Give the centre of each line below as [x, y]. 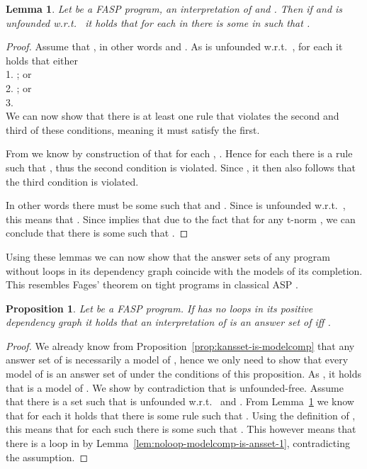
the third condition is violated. [72, 181]
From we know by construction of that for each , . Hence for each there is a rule [179, 153]
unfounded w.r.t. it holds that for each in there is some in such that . [158, 22]
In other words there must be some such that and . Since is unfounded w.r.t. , [176, 205]
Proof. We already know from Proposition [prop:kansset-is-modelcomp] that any [180, 345]
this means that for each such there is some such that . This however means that [181, 429]
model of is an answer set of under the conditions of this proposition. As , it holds [184, 374]
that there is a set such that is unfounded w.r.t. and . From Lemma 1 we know [180, 401]
